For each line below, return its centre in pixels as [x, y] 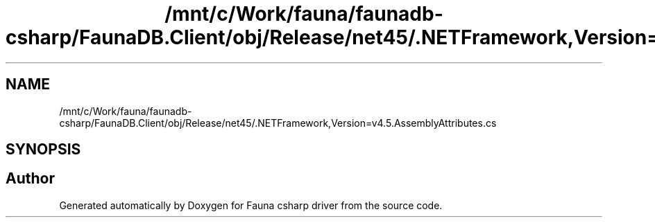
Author [30, 179]
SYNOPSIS [43, 150]
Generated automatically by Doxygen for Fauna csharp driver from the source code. [251, 205]
